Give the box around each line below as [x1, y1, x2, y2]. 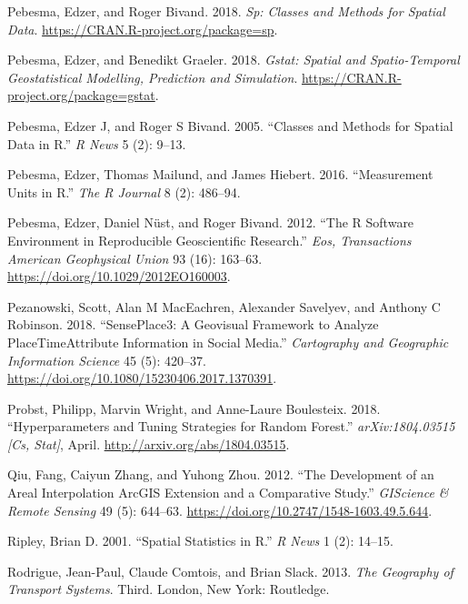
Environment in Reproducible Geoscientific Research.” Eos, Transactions [7, 230, 412, 249]
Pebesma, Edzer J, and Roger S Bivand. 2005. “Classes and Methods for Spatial [7, 116, 453, 135]
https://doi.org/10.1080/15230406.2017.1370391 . [7, 368, 277, 388]
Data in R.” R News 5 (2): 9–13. [7, 134, 186, 153]
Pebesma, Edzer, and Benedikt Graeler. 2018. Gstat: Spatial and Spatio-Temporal [7, 50, 460, 69]
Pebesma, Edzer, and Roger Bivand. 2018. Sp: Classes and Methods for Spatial [7, 2, 445, 20]
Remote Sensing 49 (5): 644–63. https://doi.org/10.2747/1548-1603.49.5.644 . [7, 500, 433, 519]
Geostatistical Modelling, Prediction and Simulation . [7, 67, 298, 86]
